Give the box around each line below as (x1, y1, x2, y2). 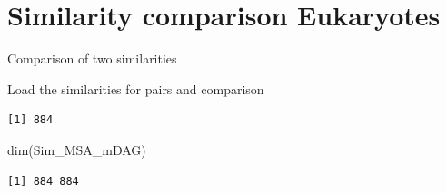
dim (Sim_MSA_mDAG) (7, 140, 146, 159)
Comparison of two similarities (7, 49, 177, 68)
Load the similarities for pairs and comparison (7, 79, 264, 98)
